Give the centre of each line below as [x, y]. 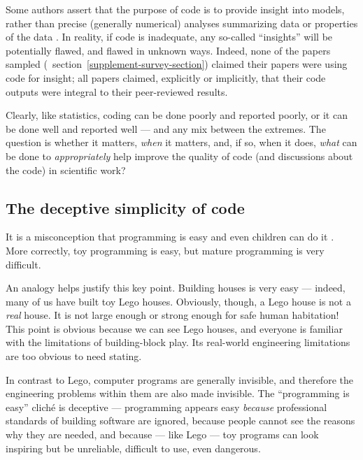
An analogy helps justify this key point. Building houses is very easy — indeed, [176, 288]
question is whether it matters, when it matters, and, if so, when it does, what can [181, 142]
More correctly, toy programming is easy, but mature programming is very [165, 250]
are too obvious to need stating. [74, 356]
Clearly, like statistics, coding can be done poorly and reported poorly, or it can [177, 115]
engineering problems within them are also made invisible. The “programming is [178, 393]
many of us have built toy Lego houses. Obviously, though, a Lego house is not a [178, 301]
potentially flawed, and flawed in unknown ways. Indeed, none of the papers [168, 50]
